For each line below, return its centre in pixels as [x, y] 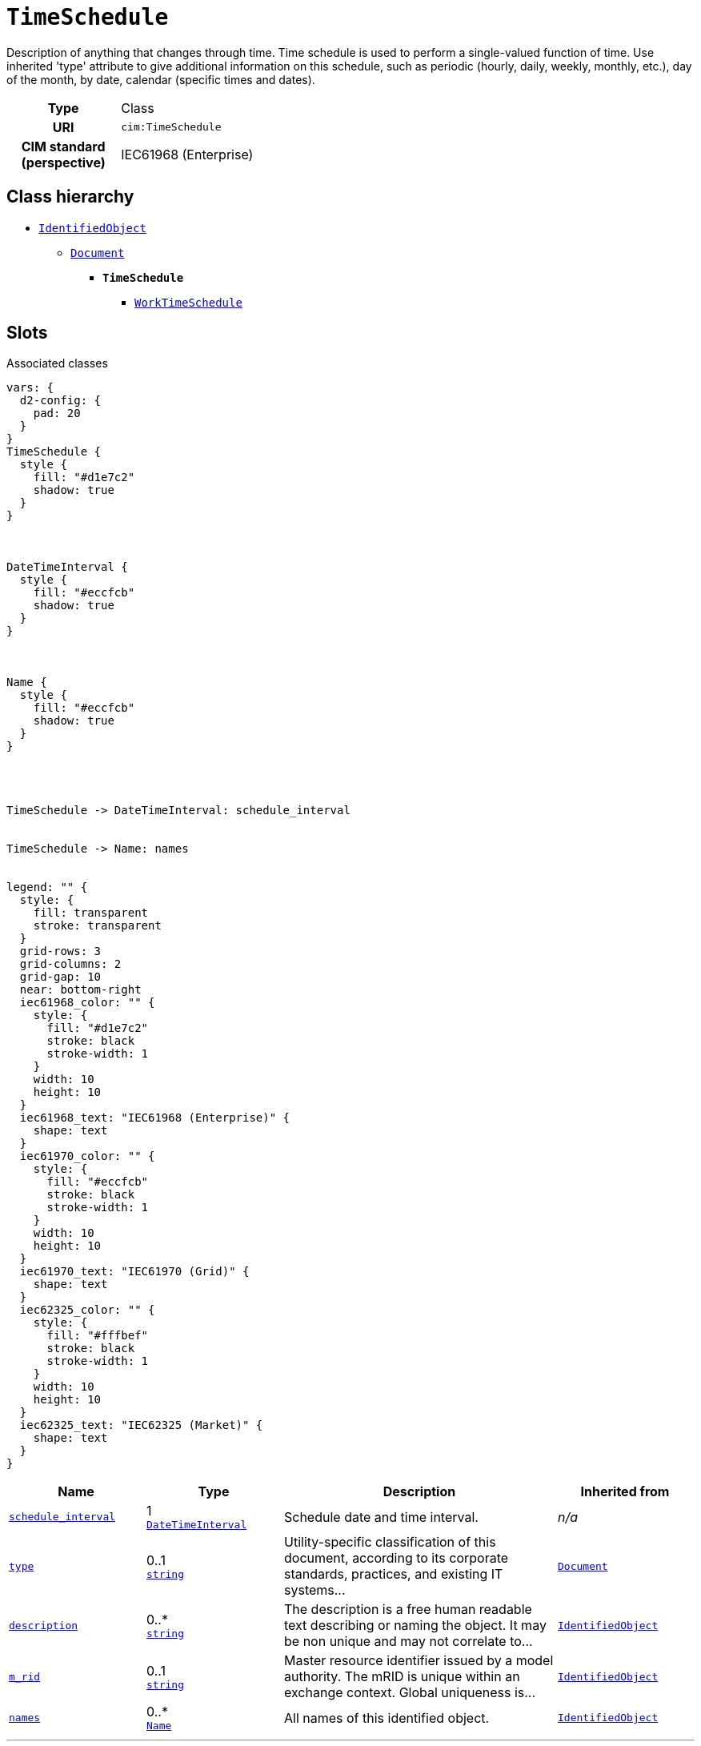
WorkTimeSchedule [188, 302]
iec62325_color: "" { [87, 1310]
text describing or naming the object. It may [415, 1626]
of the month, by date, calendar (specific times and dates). [161, 79]
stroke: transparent [97, 926]
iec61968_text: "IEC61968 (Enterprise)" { [155, 1118]
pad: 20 [57, 413]
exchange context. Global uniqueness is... [410, 1693]
